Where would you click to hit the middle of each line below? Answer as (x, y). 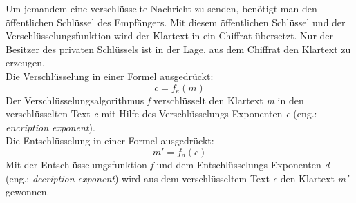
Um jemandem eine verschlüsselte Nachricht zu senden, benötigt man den (161, 8)
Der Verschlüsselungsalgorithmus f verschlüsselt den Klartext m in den (155, 100)
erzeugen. (25, 62)
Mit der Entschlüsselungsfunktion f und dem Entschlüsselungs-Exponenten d (168, 164)
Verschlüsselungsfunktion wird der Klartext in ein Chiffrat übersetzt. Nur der (170, 36)
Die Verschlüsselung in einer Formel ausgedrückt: (110, 76)
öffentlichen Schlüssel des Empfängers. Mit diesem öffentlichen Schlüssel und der (176, 22)
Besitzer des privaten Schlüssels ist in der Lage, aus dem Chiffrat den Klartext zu (178, 49)
